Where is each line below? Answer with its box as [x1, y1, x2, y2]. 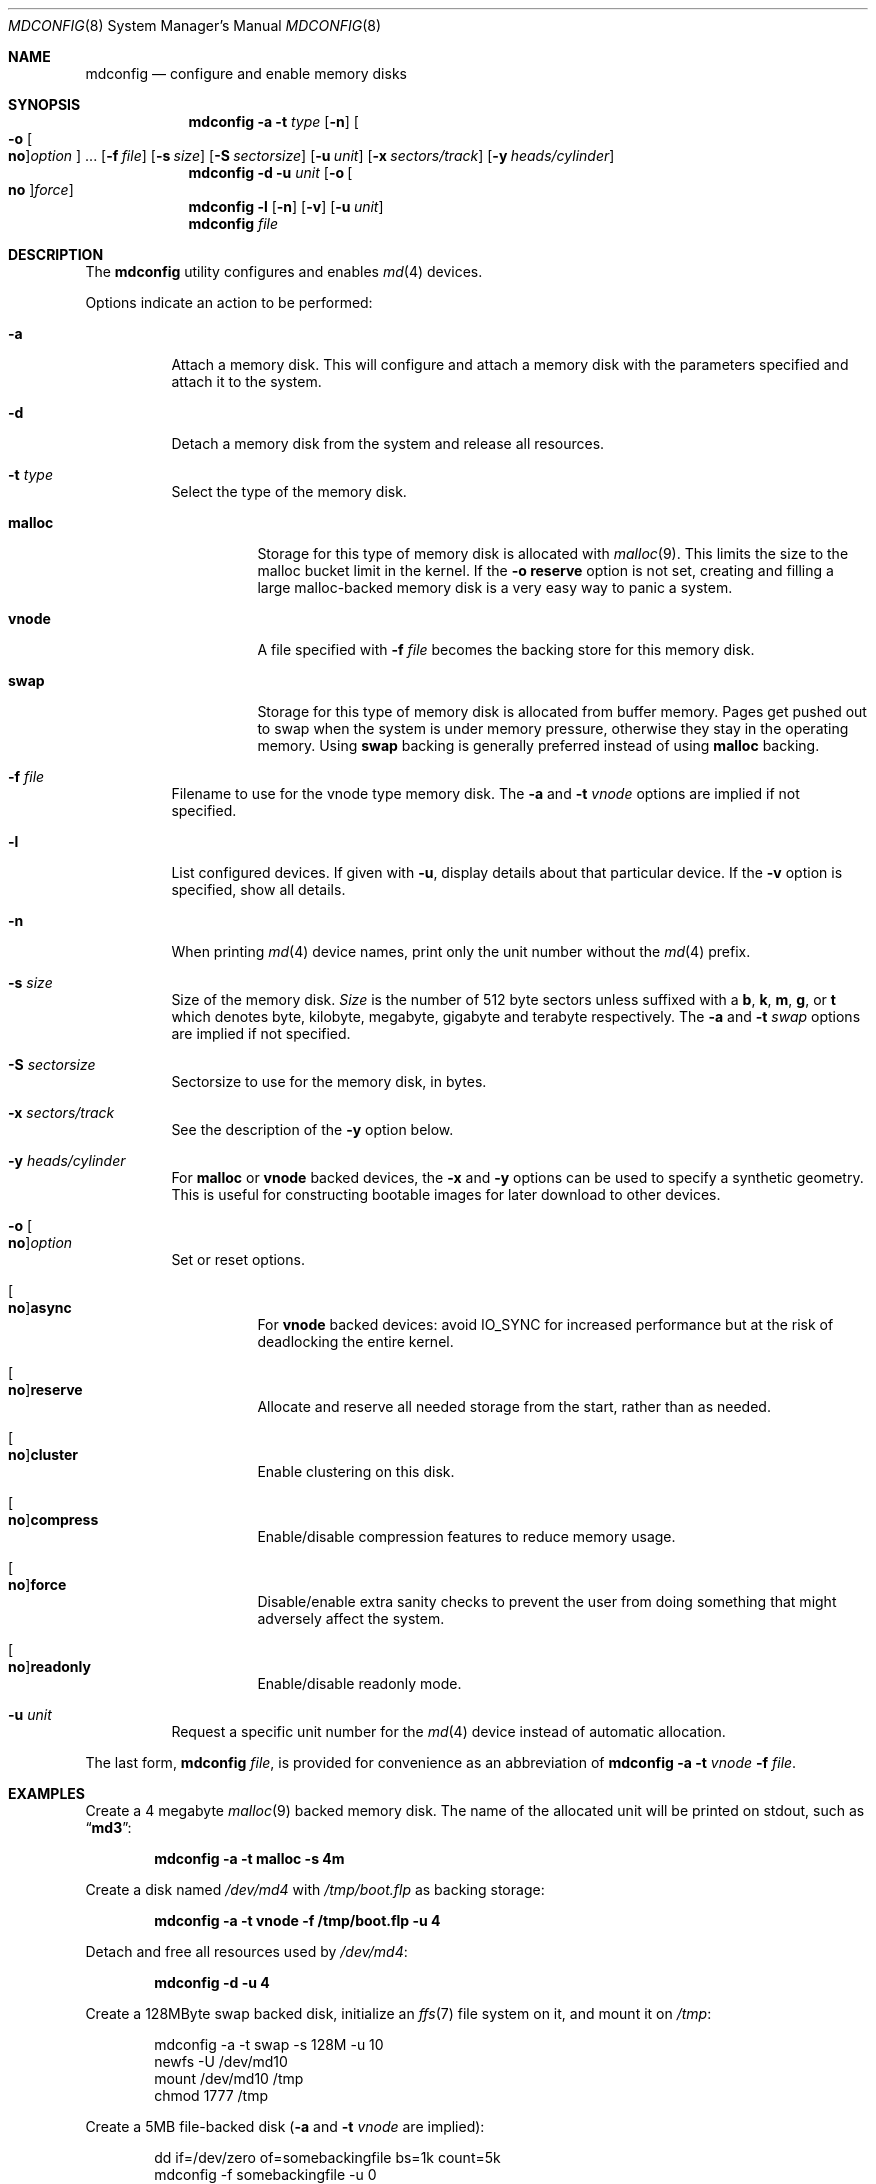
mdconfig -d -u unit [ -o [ [188, 164, 353, 181]
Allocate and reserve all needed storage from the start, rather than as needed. [257, 1398, 771, 1415]
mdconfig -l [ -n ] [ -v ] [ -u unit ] [188, 198, 384, 215]
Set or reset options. [171, 1251, 305, 1268]
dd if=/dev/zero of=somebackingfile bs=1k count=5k [154, 2149, 501, 2166]
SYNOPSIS [8, 96, 81, 113]
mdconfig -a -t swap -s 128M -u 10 [154, 2036, 384, 2053]
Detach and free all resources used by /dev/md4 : [85, 1943, 408, 1960]
